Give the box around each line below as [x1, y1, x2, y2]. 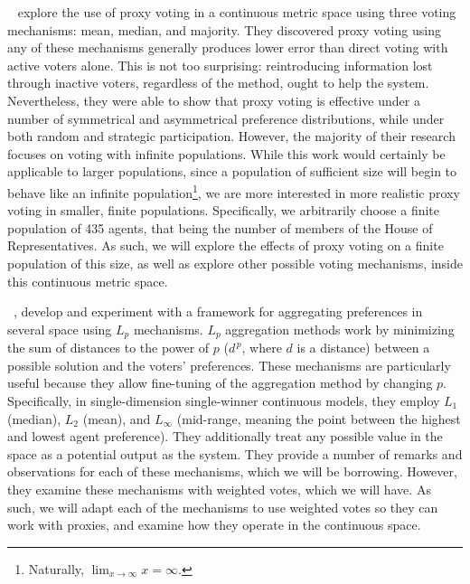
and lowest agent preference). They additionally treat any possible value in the [7, 427, 443, 446]
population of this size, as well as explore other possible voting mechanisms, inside [7, 253, 463, 272]
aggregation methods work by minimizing [225, 319, 455, 338]
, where [241, 338, 282, 357]
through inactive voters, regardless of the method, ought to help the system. [7, 73, 429, 92]
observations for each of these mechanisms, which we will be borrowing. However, [7, 462, 457, 481]
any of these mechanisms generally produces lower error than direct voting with [7, 38, 448, 57]
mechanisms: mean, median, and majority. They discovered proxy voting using [7, 20, 441, 39]
